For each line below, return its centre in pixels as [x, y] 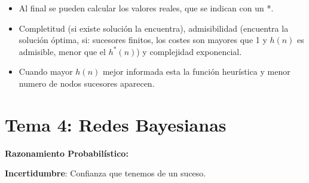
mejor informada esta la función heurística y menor [196, 71]
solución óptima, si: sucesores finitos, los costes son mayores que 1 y [143, 40]
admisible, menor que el [62, 51]
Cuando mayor [46, 71]
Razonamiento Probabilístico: [67, 153]
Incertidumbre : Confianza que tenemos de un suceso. [105, 173]
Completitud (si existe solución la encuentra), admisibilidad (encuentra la [154, 28]
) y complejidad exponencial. [189, 51]
